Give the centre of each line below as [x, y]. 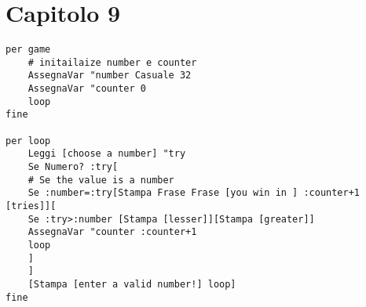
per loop [28, 141]
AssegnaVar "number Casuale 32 [110, 76]
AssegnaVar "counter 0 [87, 89]
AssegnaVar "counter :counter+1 [112, 232]
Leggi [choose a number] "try [107, 154]
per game [28, 50]
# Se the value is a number [101, 180]
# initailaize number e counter [112, 62]
